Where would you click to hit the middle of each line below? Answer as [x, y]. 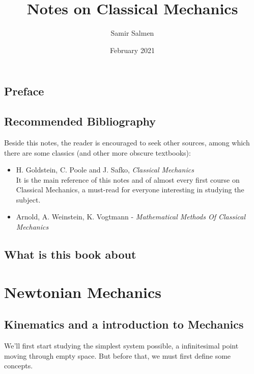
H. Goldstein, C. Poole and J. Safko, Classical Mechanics [105, 170]
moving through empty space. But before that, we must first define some [118, 355]
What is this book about [70, 254]
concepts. [19, 366]
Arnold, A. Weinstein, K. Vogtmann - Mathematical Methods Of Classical [131, 217]
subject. [28, 199]
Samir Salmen [132, 33]
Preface [24, 91]
